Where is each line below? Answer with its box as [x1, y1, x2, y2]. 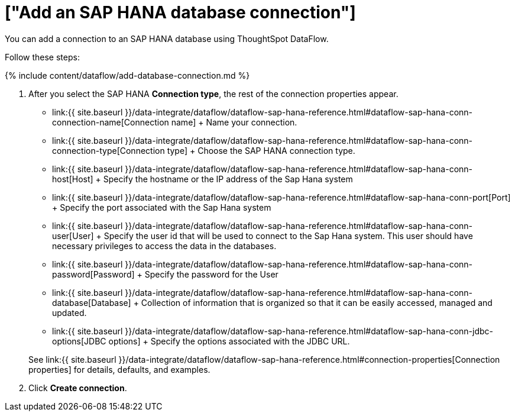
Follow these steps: [5, 51, 80, 62]
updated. [52, 307, 87, 318]
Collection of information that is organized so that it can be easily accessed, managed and [141, 297, 493, 308]
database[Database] [52, 297, 131, 308]
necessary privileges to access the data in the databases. [52, 240, 277, 251]
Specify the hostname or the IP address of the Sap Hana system [103, 173, 353, 184]
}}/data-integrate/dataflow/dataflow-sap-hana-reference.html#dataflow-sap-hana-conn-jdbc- [125, 325, 494, 336]
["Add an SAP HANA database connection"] [5, 2, 356, 22]
